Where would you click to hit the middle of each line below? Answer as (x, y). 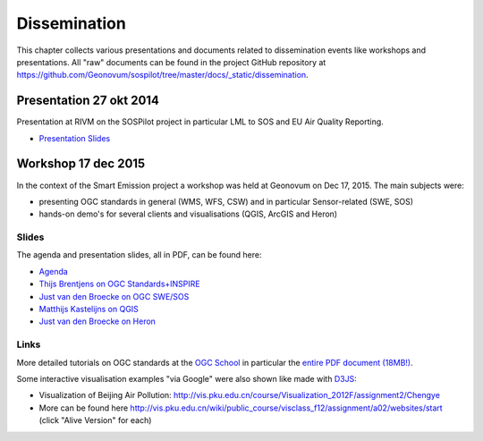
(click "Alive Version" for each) (95, 420)
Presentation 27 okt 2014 (88, 101)
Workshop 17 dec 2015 (81, 164)
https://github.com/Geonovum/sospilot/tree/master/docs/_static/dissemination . (162, 75)
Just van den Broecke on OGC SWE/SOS (114, 296)
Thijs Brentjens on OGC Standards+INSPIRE (119, 284)
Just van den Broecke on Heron (97, 321)
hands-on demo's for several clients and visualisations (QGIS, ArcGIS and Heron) (188, 214)
